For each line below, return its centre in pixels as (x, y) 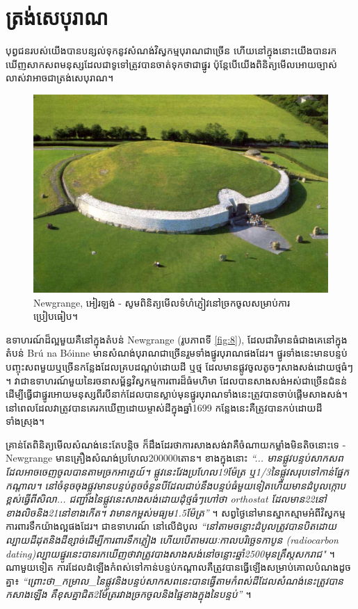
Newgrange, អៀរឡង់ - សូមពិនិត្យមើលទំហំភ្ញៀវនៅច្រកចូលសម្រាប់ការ (162, 302)
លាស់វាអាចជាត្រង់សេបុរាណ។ (60, 78)
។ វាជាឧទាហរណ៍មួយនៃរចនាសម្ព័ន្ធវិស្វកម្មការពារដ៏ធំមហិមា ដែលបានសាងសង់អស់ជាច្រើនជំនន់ (177, 380)
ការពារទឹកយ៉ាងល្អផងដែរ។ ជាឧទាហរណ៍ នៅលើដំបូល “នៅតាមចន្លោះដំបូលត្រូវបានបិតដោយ (171, 526)
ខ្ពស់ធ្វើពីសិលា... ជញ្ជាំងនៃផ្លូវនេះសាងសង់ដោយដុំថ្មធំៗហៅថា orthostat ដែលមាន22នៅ (166, 499)
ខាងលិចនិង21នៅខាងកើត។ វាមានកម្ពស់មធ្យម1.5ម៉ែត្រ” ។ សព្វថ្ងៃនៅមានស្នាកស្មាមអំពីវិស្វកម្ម (176, 512)
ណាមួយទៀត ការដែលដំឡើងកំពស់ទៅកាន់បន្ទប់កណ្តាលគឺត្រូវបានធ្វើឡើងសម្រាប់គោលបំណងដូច (178, 567)
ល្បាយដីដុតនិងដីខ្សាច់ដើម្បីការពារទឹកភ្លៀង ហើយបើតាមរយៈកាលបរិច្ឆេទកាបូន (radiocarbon (172, 540)
